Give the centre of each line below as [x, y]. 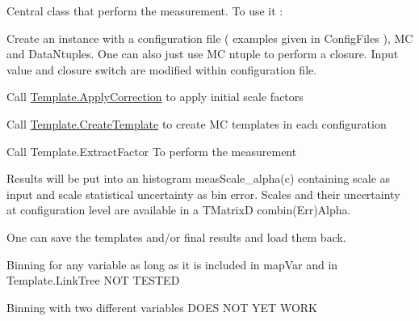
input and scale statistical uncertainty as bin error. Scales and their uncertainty [203, 194]
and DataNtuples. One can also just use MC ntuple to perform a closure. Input [203, 54]
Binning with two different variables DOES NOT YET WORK [162, 307]
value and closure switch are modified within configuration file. [162, 69]
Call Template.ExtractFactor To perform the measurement [152, 151]
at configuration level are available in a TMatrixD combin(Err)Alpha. [179, 210]
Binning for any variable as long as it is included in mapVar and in [172, 264]
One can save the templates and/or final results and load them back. [176, 237]
